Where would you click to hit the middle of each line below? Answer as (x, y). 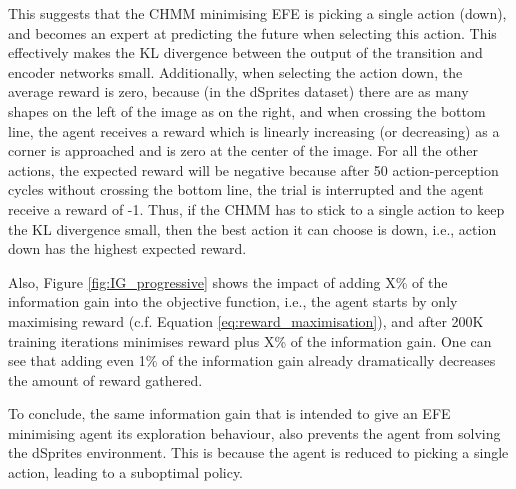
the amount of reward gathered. (105, 379)
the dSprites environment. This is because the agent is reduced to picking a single (258, 452)
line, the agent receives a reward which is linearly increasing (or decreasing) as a (254, 130)
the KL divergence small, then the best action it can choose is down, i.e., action (252, 228)
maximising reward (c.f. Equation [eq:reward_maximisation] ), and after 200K (246, 320)
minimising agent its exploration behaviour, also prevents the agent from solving (254, 432)
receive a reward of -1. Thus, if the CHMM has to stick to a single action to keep (256, 208)
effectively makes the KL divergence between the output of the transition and (245, 52)
